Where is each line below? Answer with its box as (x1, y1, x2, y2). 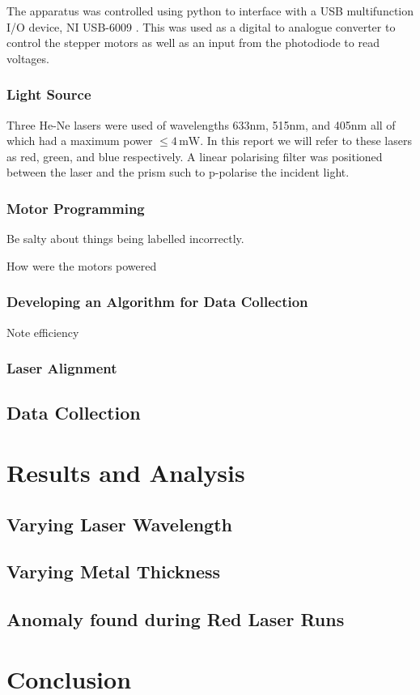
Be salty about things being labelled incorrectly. (6, 230, 244, 247)
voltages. (6, 49, 49, 66)
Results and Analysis (6, 456, 245, 488)
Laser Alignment (6, 358, 117, 378)
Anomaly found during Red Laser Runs (6, 607, 345, 632)
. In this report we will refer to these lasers (200, 132, 412, 149)
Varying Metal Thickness (6, 559, 221, 584)
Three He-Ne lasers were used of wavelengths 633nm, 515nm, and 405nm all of (6, 116, 396, 133)
